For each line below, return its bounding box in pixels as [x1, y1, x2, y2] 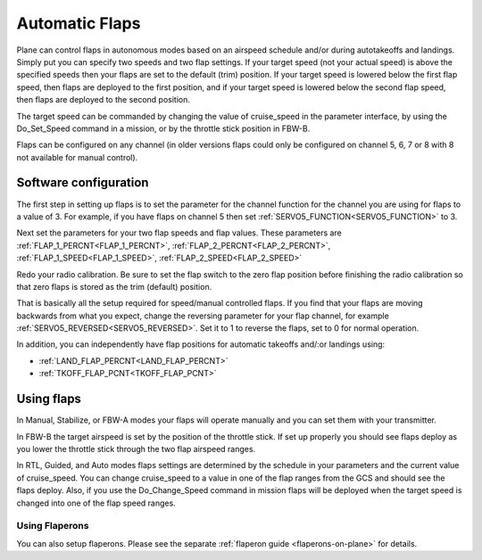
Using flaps [16, 391, 82, 407]
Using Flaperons [16, 520, 89, 532]
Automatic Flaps [16, 13, 141, 33]
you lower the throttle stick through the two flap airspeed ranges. [16, 443, 256, 454]
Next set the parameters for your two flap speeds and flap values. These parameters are [16, 227, 343, 238]
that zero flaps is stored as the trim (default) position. [16, 281, 212, 292]
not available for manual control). [16, 152, 138, 162]
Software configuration [16, 175, 149, 191]
